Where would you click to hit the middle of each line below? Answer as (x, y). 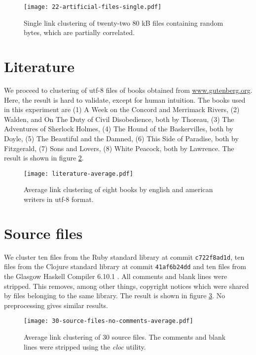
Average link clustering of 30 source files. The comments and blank (125, 337)
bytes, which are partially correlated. (79, 32)
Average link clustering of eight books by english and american (118, 189)
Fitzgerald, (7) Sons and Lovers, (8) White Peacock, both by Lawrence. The (119, 148)
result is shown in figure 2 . (44, 158)
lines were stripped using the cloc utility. (85, 346)
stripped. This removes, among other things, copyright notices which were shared (127, 286)
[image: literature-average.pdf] (78, 174)
